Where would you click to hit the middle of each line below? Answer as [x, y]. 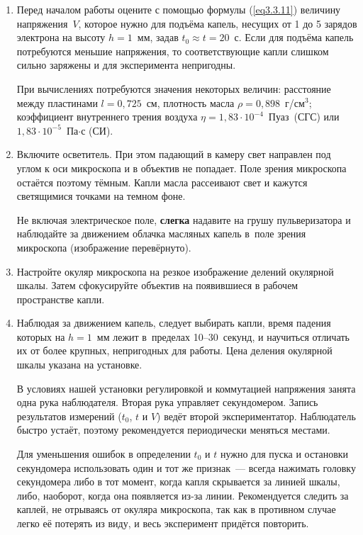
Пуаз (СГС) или [304, 117]
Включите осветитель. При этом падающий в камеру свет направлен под [174, 154]
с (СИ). [97, 130]
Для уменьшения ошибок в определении [104, 454]
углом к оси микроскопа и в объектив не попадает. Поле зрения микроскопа [181, 168]
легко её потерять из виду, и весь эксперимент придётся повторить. [163, 523]
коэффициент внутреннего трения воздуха [107, 117]
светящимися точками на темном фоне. [101, 196]
